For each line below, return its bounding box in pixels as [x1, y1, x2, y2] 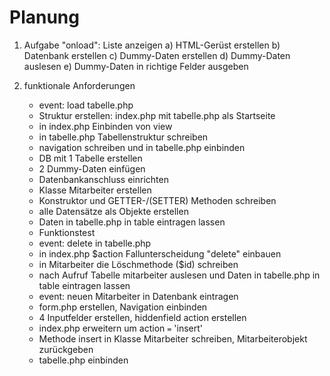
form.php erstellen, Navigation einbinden [38, 301, 208, 313]
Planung [9, 6, 80, 29]
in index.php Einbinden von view [38, 120, 173, 132]
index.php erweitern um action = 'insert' [38, 322, 204, 334]
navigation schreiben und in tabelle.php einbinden [38, 141, 246, 153]
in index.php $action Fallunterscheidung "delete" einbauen [38, 247, 282, 260]
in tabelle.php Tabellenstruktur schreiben [38, 131, 209, 143]
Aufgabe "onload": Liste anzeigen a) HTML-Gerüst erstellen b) [23, 39, 281, 51]
